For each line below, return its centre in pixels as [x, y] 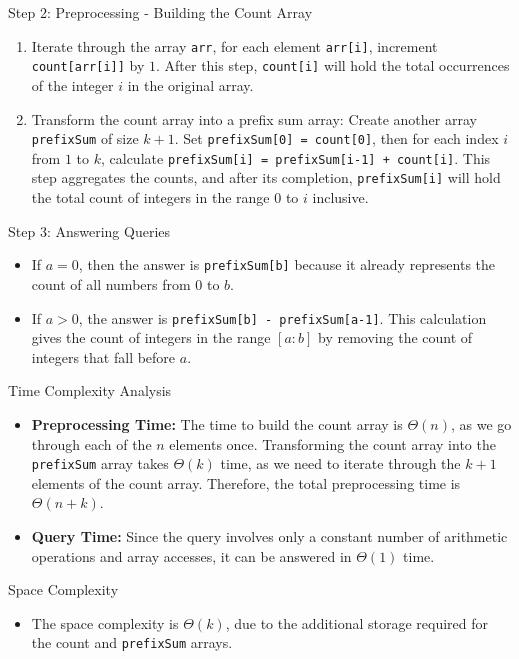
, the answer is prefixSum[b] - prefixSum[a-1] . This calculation [282, 317]
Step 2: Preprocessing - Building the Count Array [160, 12]
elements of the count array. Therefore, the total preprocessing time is [246, 482]
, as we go [481, 423]
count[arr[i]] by [88, 65]
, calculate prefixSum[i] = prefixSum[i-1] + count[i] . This [295, 157]
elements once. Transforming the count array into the [332, 443]
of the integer [72, 84]
